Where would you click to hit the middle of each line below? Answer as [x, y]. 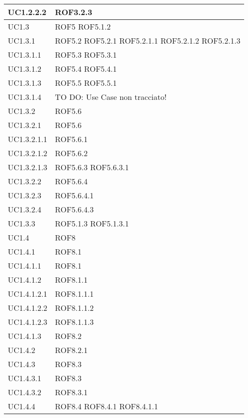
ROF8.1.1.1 [74, 294]
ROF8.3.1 [71, 392]
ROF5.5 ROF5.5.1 [86, 83]
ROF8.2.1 [71, 350]
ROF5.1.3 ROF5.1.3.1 [92, 223]
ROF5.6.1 [71, 139]
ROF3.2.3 [74, 12]
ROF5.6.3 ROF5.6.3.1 [92, 167]
